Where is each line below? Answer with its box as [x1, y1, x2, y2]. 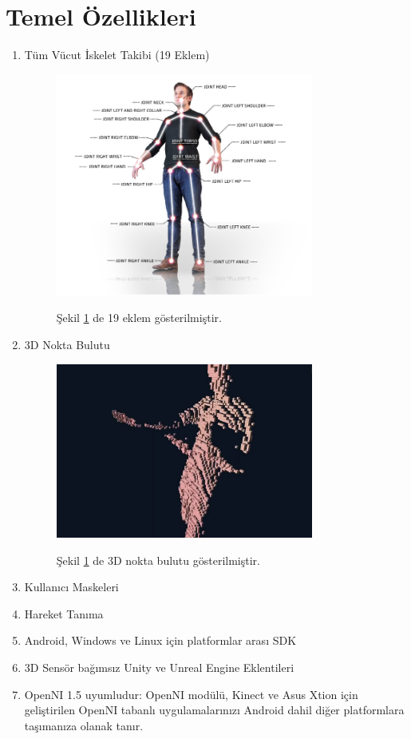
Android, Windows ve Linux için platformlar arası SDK [24, 632, 297, 649]
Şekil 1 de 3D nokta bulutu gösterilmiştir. [56, 551, 260, 568]
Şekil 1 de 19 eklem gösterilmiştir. [56, 309, 222, 326]
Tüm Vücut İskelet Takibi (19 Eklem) [24, 46, 210, 63]
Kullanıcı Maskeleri [24, 578, 119, 595]
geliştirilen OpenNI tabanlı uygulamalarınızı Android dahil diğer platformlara [24, 701, 405, 718]
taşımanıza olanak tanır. [24, 717, 144, 733]
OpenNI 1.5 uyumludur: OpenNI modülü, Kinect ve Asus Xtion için [24, 685, 358, 702]
